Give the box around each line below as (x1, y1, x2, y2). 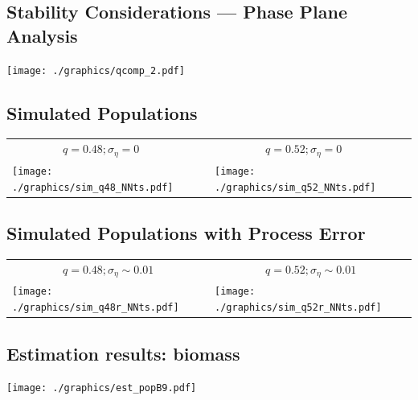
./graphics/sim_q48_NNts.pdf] (12, 181, 174, 193)
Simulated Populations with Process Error (6, 221, 366, 245)
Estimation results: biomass (6, 340, 240, 365)
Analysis (6, 23, 78, 47)
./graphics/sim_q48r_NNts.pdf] (12, 302, 179, 314)
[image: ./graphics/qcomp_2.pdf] (6, 64, 185, 76)
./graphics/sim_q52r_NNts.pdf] (215, 302, 382, 314)
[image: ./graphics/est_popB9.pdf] (6, 382, 197, 394)
